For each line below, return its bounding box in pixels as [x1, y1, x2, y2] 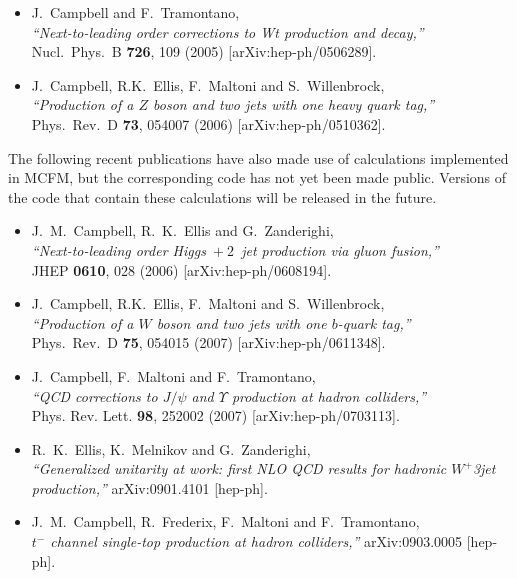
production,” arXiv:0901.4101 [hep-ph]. [31, 477, 268, 498]
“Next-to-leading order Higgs [31, 239, 206, 260]
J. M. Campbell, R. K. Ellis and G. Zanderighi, [31, 220, 334, 241]
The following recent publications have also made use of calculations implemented [8, 147, 509, 168]
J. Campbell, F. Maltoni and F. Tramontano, [31, 365, 316, 386]
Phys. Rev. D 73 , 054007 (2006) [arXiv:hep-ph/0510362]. [31, 113, 386, 134]
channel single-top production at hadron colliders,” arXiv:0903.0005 [50, 531, 463, 552]
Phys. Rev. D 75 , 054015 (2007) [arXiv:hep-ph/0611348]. [31, 332, 386, 353]
